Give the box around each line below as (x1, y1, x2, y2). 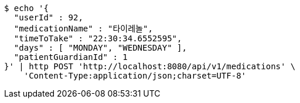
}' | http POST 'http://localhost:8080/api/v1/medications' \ (4, 62, 296, 71)
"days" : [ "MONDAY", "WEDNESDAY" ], (13, 43, 187, 52)
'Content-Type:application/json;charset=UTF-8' (23, 71, 247, 80)
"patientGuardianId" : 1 (13, 52, 128, 62)
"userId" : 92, (13, 13, 83, 22)
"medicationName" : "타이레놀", (13, 24, 153, 33)
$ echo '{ (4, 3, 49, 13)
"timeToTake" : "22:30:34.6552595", (13, 34, 182, 43)
